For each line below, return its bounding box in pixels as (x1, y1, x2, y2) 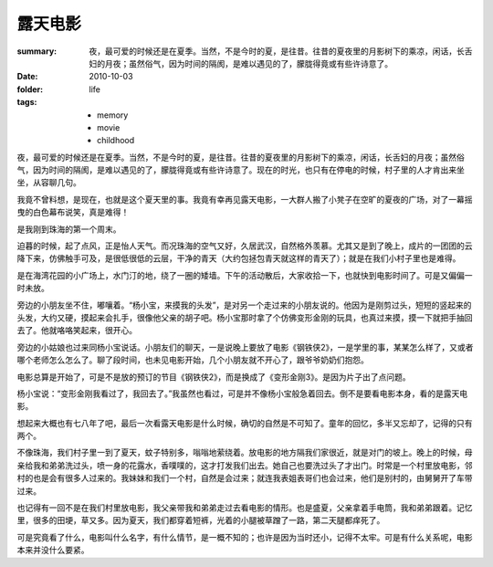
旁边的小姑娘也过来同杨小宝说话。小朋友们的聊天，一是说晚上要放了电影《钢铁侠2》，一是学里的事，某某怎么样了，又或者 (16, 341, 474, 352)
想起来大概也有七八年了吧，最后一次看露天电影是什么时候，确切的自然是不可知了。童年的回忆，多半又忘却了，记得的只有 (16, 417, 473, 428)
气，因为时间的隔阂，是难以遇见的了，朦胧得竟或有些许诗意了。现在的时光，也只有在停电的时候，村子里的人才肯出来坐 (16, 164, 465, 175)
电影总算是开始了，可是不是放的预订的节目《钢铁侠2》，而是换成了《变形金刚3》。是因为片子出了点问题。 (16, 371, 411, 383)
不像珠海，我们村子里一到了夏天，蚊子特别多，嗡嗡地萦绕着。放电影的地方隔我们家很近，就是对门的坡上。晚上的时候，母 (16, 447, 473, 458)
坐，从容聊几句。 (16, 177, 81, 188)
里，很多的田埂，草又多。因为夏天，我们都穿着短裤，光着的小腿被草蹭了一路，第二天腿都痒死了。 (16, 515, 385, 526)
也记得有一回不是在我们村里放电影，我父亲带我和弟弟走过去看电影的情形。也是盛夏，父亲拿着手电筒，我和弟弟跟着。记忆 (16, 502, 473, 513)
